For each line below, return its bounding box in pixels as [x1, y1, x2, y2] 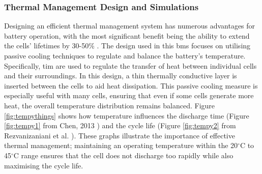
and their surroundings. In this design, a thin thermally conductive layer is [4, 70, 237, 81]
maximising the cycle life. [4, 160, 83, 170]
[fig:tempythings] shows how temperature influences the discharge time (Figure [4, 110, 249, 121]
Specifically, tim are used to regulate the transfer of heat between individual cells [4, 60, 257, 71]
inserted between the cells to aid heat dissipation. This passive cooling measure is [4, 80, 258, 91]
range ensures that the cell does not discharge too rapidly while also [21, 150, 234, 160]
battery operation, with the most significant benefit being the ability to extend [4, 30, 250, 41]
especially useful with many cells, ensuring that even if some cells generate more [4, 90, 254, 101]
